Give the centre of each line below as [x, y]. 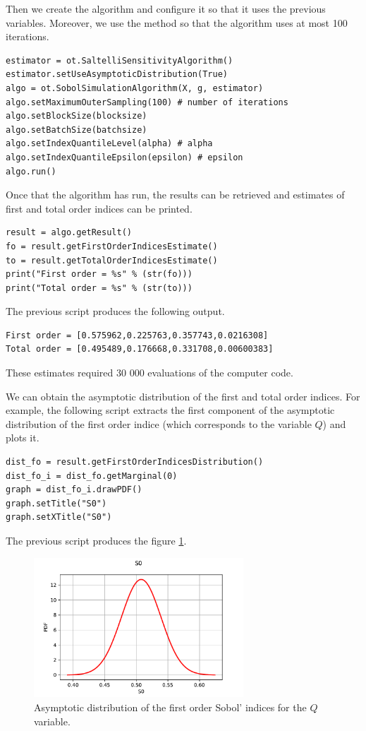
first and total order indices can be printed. [99, 208]
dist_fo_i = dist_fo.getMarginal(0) [92, 476]
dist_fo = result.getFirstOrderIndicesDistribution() [135, 462]
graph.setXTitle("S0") [59, 517]
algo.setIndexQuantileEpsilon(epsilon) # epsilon [124, 157]
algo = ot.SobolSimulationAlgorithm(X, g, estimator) [135, 88]
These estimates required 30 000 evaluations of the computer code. [150, 373]
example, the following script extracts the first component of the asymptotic [170, 410]
